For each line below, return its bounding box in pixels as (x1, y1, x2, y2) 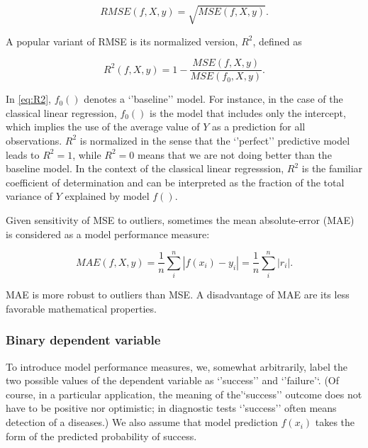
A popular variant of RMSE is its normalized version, (6, 33, 238, 48)
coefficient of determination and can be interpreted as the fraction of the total (6, 174, 345, 189)
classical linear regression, (6, 105, 117, 120)
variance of (6, 189, 53, 203)
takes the (315, 415, 355, 430)
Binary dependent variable (6, 331, 161, 349)
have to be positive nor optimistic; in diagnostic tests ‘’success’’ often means (6, 401, 337, 415)
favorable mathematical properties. (6, 301, 157, 315)
